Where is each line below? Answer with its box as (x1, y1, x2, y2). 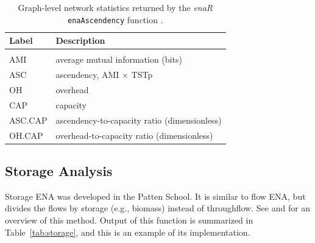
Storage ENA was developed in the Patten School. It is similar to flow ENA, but (5, 189, 306, 202)
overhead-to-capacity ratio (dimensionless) (55, 129, 213, 141)
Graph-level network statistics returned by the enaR (18, 1, 213, 13)
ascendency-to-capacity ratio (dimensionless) (55, 113, 222, 126)
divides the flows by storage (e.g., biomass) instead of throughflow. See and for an (5, 202, 311, 214)
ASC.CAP (9, 113, 48, 126)
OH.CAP (9, 129, 43, 141)
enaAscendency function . (68, 13, 163, 26)
